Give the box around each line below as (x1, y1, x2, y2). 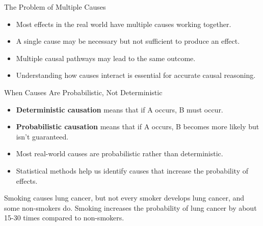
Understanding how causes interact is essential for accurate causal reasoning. (16, 70, 256, 80)
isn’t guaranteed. (16, 131, 69, 142)
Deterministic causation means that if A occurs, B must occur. (16, 104, 223, 115)
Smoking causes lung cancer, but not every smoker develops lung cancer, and (4, 192, 245, 203)
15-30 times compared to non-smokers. (4, 212, 124, 223)
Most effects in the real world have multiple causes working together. (16, 18, 231, 29)
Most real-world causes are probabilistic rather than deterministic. (16, 148, 223, 159)
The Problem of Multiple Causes (4, 2, 106, 12)
